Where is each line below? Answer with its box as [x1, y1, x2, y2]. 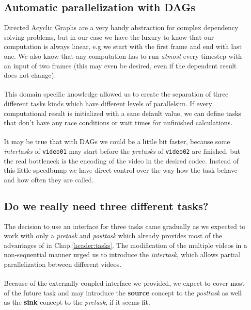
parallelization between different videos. [4, 259, 122, 269]
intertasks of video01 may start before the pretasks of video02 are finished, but [4, 146, 240, 156]
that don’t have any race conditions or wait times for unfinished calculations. [4, 117, 233, 128]
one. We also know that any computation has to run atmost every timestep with [4, 50, 242, 61]
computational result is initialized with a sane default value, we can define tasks [4, 108, 241, 118]
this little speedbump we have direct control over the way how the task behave [4, 165, 237, 175]
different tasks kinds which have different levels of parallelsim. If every [4, 98, 212, 108]
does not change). [4, 70, 56, 80]
